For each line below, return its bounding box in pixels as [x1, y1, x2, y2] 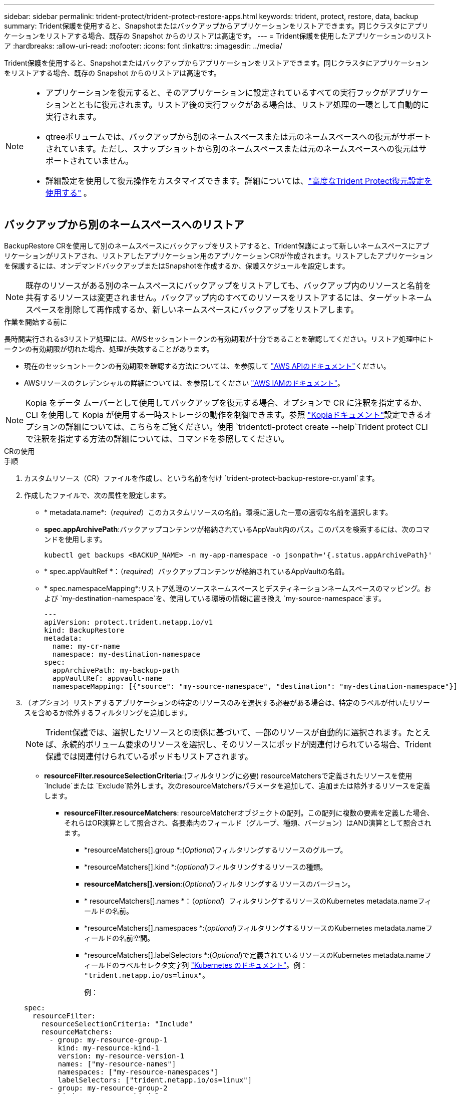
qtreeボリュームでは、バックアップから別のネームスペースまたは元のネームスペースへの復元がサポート [46, 132, 431, 142]
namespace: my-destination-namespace [52, 650, 200, 658]
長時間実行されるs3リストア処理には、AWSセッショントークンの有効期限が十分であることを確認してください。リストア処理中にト [4, 334, 434, 343]
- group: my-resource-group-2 [49, 1083, 168, 1092]
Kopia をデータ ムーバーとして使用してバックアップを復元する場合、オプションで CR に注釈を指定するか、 [26, 397, 426, 408]
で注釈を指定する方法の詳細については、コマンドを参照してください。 [26, 433, 289, 444]
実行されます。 [46, 112, 101, 122]
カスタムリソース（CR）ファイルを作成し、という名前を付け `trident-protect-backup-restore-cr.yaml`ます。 [24, 473, 379, 482]
